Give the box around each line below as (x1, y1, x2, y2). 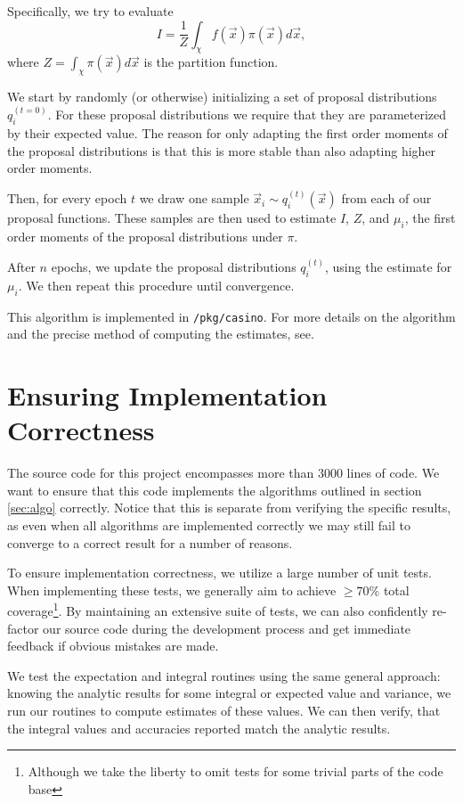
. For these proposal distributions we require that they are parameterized (47, 105, 447, 124)
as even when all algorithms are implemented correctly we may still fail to (7, 516, 410, 534)
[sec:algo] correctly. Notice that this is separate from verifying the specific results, (7, 498, 451, 517)
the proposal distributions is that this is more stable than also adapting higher (7, 141, 436, 160)
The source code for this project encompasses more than (7, 463, 314, 482)
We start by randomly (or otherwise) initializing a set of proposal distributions (7, 87, 437, 106)
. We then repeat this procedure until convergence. (18, 275, 295, 294)
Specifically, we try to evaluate (7, 2, 174, 20)
